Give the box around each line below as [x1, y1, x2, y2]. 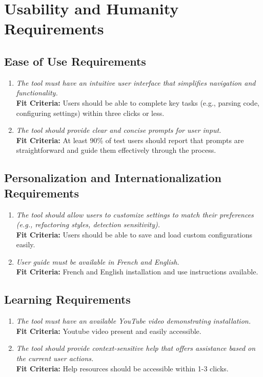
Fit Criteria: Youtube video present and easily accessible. [16, 325, 201, 336]
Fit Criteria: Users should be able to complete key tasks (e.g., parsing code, [16, 97, 260, 108]
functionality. [16, 87, 58, 98]
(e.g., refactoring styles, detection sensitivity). [16, 219, 160, 230]
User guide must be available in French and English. [16, 256, 179, 267]
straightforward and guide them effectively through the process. [16, 145, 216, 155]
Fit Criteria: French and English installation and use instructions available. [16, 266, 258, 277]
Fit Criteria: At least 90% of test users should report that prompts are [16, 134, 244, 145]
